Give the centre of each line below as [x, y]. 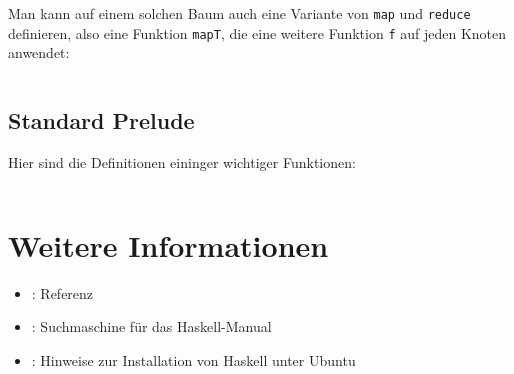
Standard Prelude [101, 120]
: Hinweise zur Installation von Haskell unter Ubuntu [193, 360]
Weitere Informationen [168, 244]
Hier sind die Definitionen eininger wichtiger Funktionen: [182, 162]
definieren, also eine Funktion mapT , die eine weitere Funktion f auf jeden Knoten [257, 32]
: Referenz [62, 292]
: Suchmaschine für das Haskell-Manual [151, 326]
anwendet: [39, 52]
